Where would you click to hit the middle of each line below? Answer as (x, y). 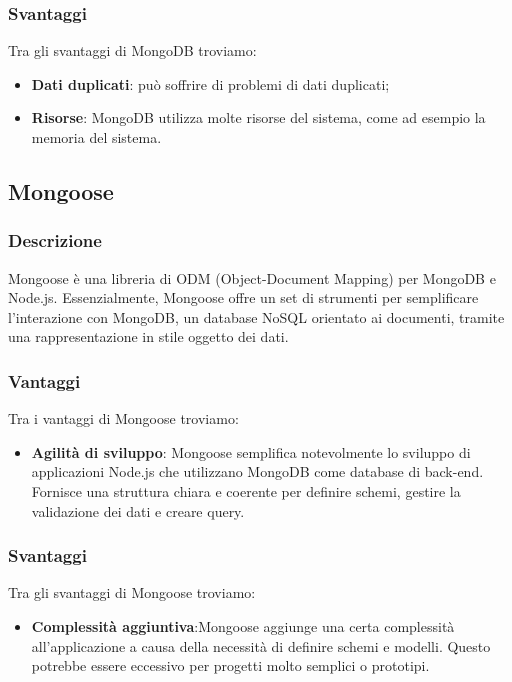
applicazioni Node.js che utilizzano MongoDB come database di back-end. (257, 471)
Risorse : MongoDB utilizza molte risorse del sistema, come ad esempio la (258, 117)
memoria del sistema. (96, 137)
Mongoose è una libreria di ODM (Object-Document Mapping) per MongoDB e (252, 277)
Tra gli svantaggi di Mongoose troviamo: (132, 592)
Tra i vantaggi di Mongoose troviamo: (123, 418)
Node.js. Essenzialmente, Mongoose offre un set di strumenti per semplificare (243, 297)
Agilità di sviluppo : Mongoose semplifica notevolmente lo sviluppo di (251, 451)
